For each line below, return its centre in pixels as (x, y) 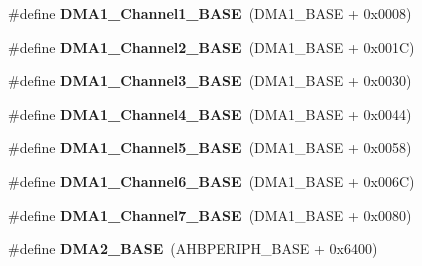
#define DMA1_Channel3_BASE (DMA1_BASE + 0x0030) (210, 80)
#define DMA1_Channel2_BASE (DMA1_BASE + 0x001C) (211, 46)
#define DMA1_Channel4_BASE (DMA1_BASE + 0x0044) (210, 113)
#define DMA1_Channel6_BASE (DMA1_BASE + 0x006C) (211, 180)
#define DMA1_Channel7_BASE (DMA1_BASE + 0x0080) (210, 214)
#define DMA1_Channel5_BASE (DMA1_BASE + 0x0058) (210, 147)
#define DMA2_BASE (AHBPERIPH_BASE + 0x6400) (193, 248)
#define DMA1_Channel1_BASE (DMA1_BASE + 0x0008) (210, 13)
